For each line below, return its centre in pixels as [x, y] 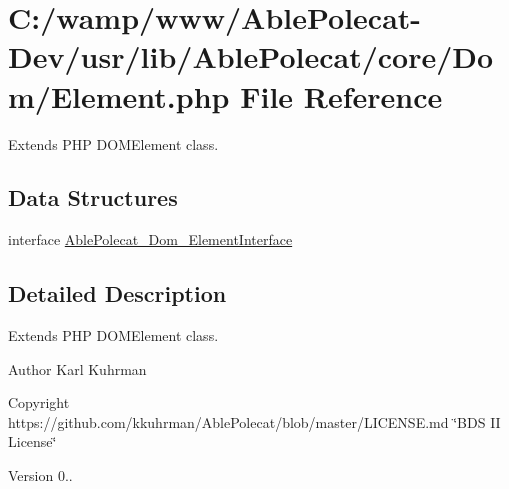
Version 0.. [40, 475]
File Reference [341, 95]
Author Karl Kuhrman [77, 368]
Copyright [39, 402]
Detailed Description [117, 293]
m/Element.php [119, 95]
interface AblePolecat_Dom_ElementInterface [150, 239]
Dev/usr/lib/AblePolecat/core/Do [251, 56]
